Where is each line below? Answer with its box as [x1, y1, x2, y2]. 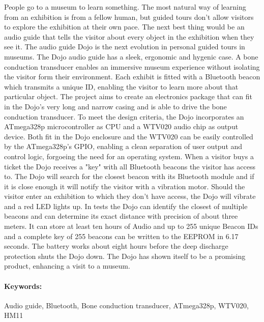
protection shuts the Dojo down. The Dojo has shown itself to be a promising [4, 250, 246, 261]
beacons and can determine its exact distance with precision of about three [4, 211, 238, 221]
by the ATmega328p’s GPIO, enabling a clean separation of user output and [4, 141, 243, 152]
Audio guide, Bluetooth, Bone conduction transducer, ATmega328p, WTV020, [4, 300, 249, 310]
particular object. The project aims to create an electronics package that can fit [4, 91, 252, 102]
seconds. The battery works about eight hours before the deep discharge [4, 241, 228, 251]
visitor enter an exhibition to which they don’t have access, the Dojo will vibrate [4, 191, 256, 201]
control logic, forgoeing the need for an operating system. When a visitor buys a [4, 151, 254, 161]
